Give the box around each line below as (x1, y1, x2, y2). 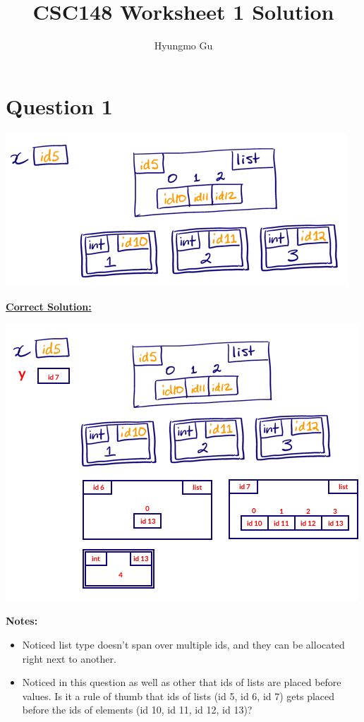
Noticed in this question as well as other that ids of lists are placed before (22, 675, 341, 690)
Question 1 (6, 91, 113, 120)
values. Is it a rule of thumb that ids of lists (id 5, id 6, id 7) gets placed (22, 688, 335, 703)
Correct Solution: (6, 299, 92, 314)
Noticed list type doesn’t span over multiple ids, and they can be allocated (22, 637, 345, 652)
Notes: (6, 613, 38, 628)
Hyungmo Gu (154, 38, 213, 53)
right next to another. (22, 651, 116, 666)
